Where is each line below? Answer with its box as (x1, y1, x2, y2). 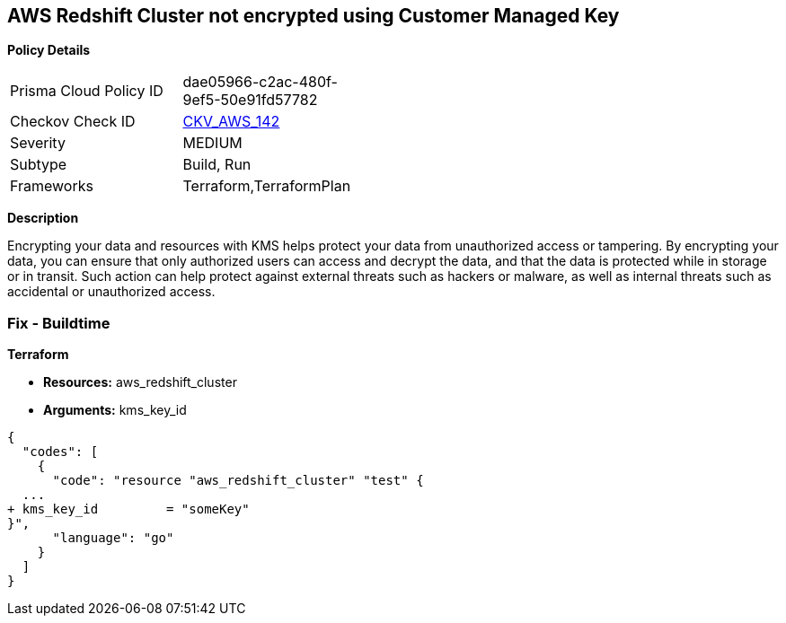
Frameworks (10, 177, 93, 196)
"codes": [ (22, 444, 99, 460)
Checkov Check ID (10, 112, 136, 131)
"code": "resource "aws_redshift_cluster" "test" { (52, 473, 424, 488)
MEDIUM (182, 134, 243, 153)
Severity (10, 134, 66, 153)
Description (7, 210, 79, 226)
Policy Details (7, 42, 91, 58)
